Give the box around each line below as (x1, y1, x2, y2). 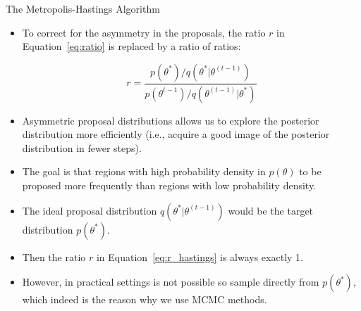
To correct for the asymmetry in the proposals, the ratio (22, 25, 266, 39)
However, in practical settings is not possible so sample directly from (22, 274, 319, 289)
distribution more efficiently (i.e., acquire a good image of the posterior (22, 127, 330, 141)
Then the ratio (22, 249, 86, 264)
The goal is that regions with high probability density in (22, 164, 266, 179)
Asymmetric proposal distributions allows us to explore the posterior (22, 113, 319, 127)
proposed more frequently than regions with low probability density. (22, 178, 317, 193)
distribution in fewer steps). (22, 140, 142, 155)
